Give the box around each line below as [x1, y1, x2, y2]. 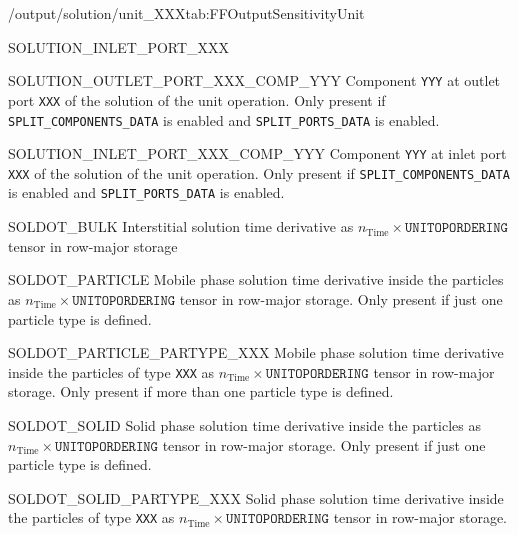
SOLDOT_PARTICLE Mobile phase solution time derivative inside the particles [8, 269, 504, 290]
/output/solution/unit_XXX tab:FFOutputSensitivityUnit [8, 3, 365, 23]
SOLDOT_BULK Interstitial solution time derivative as [8, 216, 354, 237]
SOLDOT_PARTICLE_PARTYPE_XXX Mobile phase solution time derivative [8, 342, 504, 363]
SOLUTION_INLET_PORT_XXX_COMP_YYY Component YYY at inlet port [8, 143, 507, 164]
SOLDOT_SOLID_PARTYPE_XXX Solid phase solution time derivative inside [8, 487, 504, 508]
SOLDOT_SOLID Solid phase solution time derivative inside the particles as [8, 414, 481, 435]
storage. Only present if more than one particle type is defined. [8, 381, 394, 402]
